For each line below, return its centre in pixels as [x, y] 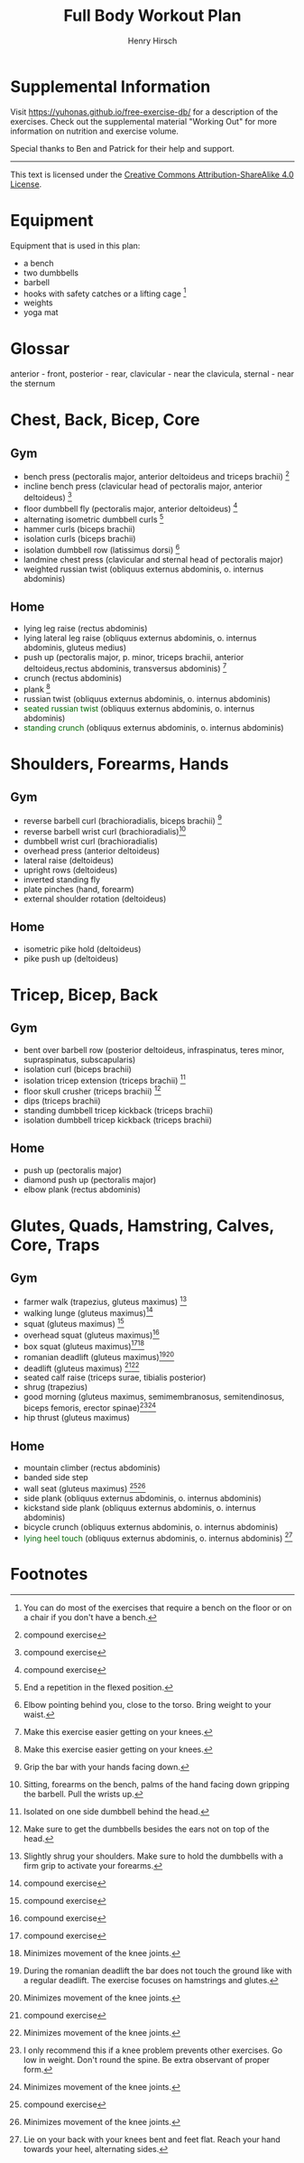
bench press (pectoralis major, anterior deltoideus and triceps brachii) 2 [156, 475]
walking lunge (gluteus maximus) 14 [88, 1312]
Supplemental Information [111, 86]
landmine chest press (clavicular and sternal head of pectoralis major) [153, 559]
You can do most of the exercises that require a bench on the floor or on [157, 1608]
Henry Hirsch [152, 41]
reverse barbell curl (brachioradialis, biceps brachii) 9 [122, 820]
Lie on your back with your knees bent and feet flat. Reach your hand [152, 2140]
